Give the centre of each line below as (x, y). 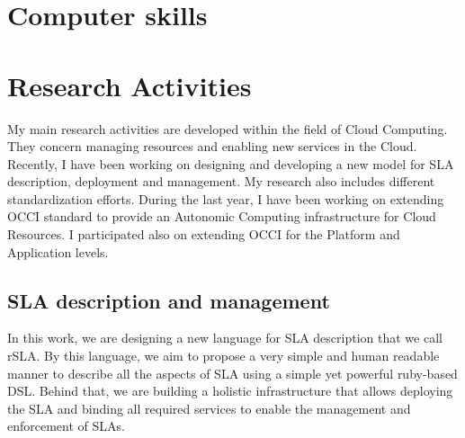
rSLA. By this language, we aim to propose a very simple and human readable (224, 356)
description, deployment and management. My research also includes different (221, 181)
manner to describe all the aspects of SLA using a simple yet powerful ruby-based (232, 373)
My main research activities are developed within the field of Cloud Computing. (228, 128)
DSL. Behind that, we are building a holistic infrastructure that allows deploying (230, 391)
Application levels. (58, 251)
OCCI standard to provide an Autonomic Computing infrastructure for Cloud (222, 216)
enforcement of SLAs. (66, 426)
